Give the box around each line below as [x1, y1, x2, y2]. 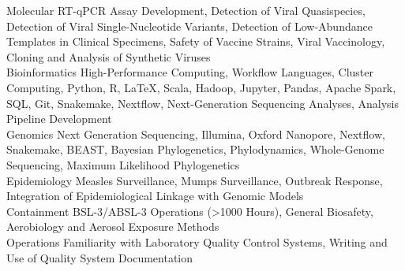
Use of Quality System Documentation [6, 249, 193, 265]
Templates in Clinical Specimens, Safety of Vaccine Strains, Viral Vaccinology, [6, 33, 385, 50]
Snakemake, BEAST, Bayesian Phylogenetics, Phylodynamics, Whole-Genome [6, 141, 384, 158]
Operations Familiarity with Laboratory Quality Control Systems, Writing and [6, 233, 388, 250]
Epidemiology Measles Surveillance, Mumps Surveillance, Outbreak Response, [6, 172, 383, 188]
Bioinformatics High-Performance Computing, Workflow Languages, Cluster [6, 64, 373, 80]
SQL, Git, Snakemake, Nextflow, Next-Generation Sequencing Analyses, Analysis [6, 95, 399, 111]
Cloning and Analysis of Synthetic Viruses [6, 48, 211, 65]
